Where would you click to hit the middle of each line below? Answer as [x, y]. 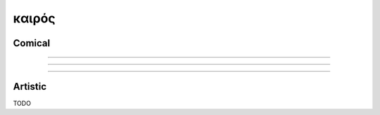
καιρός [34, 18]
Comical [32, 43]
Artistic [30, 87]
